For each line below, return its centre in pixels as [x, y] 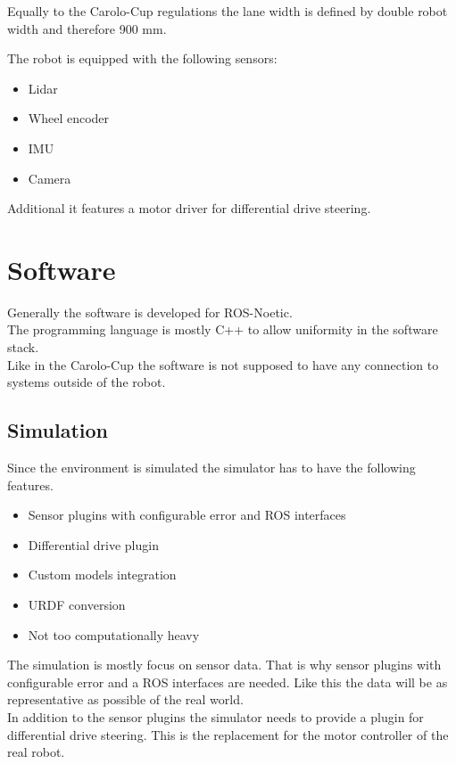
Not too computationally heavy [114, 634]
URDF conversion [77, 605]
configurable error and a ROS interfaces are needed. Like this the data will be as [228, 682]
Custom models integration [102, 575]
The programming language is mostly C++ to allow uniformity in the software [223, 329]
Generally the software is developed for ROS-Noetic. [150, 312]
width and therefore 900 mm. [87, 28]
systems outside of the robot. [87, 382]
